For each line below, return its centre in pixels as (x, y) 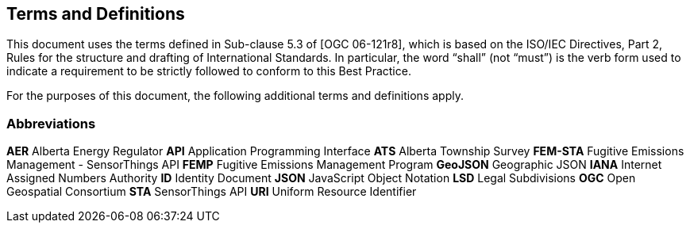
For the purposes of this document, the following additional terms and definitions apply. (235, 96)
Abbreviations (51, 123)
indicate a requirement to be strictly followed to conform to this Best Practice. (209, 71)
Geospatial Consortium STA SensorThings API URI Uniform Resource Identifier (212, 192)
